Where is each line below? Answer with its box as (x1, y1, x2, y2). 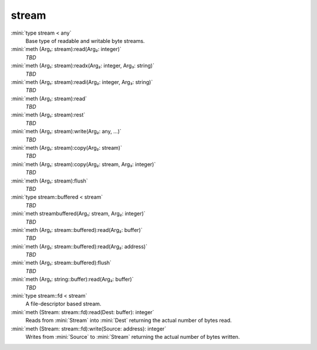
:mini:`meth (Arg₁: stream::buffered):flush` (11, 259, 112, 267)
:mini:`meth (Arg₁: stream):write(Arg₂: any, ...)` (11, 128, 122, 135)
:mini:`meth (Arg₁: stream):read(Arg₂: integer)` (11, 46, 122, 53)
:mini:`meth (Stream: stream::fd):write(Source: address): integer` (11, 325, 167, 332)
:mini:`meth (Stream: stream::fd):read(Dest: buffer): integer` (11, 308, 154, 315)
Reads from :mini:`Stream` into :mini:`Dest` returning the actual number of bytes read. (25, 317, 232, 324)
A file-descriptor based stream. (25, 300, 102, 308)
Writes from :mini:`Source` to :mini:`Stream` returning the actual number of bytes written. (25, 334, 240, 340)
